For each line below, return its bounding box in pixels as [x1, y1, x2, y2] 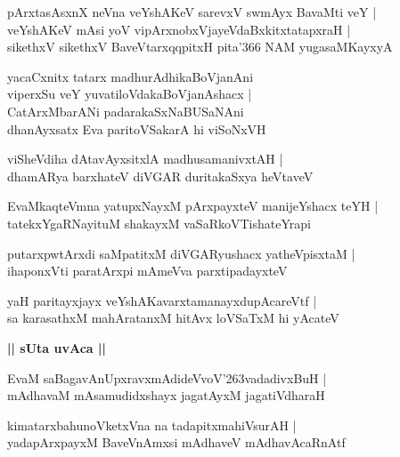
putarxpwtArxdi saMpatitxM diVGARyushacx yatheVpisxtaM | [7, 244, 355, 262]
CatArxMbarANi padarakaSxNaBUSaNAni [7, 101, 244, 120]
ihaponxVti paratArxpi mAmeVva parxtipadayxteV [7, 261, 288, 280]
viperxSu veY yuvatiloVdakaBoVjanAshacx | [7, 84, 252, 103]
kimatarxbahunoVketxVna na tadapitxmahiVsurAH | [7, 415, 297, 434]
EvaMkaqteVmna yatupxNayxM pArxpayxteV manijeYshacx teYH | [7, 196, 379, 215]
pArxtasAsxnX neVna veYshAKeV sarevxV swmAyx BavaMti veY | [7, 3, 377, 20]
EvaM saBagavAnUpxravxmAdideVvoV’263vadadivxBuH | [7, 368, 327, 387]
